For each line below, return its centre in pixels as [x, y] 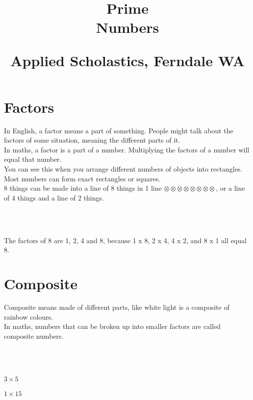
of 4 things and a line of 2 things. [54, 197]
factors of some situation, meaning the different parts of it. [92, 140]
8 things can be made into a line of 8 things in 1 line [83, 188]
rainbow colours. [29, 316]
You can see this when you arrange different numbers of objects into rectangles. [123, 169]
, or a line [230, 188]
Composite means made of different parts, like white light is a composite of [117, 307]
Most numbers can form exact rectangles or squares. [82, 178]
